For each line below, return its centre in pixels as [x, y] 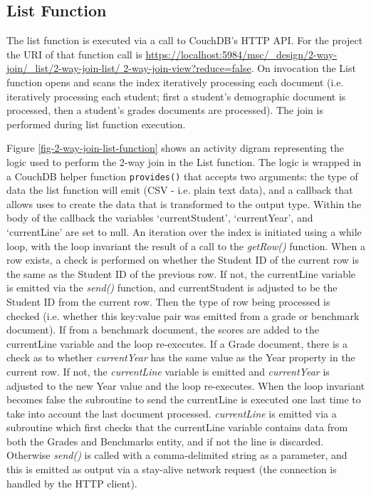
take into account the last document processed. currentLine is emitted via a [172, 413]
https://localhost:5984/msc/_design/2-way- [241, 54]
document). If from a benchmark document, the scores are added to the [163, 330]
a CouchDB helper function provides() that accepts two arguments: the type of [182, 176]
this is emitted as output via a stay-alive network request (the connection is [172, 469]
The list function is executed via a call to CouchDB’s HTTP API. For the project [185, 40]
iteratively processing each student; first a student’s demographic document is [176, 96]
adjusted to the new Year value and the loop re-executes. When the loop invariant [186, 385]
